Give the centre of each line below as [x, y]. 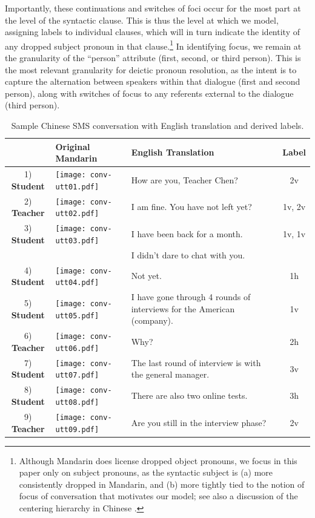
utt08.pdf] [77, 402]
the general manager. [170, 374]
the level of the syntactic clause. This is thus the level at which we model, [142, 20]
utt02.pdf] [77, 214]
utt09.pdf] [77, 429]
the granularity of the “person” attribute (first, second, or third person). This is [153, 58]
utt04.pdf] [77, 283]
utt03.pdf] [77, 241]
